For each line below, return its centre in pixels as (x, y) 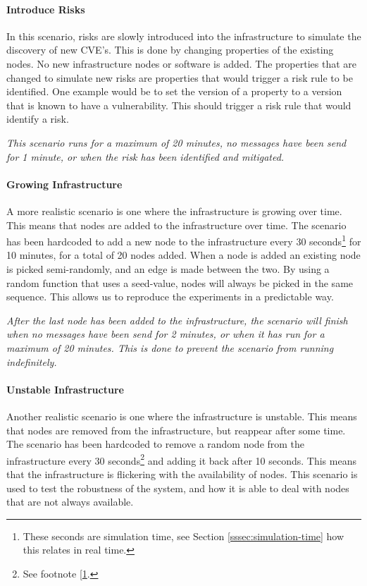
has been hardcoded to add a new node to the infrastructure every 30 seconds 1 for (184, 240)
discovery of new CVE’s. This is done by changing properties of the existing (170, 50)
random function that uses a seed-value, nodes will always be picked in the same (180, 282)
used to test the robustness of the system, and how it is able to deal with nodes (178, 488)
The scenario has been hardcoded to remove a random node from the (156, 444)
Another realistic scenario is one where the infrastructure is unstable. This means (182, 416)
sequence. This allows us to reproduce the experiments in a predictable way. (170, 297)
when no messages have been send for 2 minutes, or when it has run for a (166, 334)
